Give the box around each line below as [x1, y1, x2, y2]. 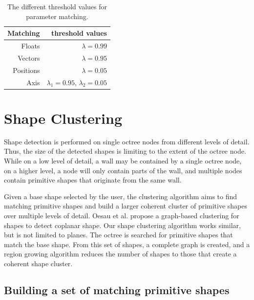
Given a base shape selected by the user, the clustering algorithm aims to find [4, 191, 237, 201]
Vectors [18, 52, 40, 63]
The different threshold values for [7, 1, 107, 11]
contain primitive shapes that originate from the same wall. [4, 175, 182, 185]
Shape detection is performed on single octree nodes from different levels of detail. [4, 136, 250, 146]
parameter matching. [26, 11, 88, 21]
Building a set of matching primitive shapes [4, 282, 230, 297]
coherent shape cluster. [4, 258, 73, 268]
